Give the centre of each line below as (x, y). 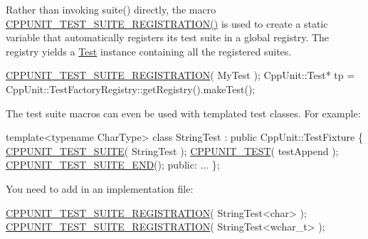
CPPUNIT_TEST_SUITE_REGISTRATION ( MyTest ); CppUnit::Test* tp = (180, 75)
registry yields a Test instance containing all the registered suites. (149, 51)
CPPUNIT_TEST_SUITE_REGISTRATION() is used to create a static (167, 23)
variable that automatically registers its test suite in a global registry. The (168, 37)
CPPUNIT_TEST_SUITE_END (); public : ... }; (113, 165)
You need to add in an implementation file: (100, 188)
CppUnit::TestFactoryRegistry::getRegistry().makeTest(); (131, 89)
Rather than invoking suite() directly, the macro (111, 9)
